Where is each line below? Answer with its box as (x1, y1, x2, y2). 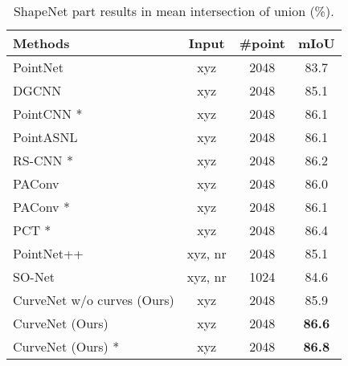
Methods (13, 34, 70, 52)
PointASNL (13, 128, 78, 146)
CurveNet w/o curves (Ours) (13, 291, 174, 309)
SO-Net (13, 267, 55, 286)
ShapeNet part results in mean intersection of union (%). (13, 2, 334, 20)
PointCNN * (13, 104, 83, 123)
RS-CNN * (13, 151, 73, 169)
